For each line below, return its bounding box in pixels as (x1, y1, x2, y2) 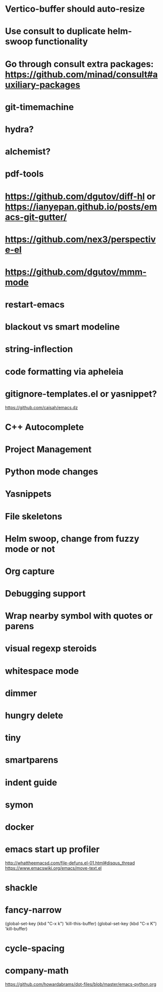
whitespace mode (5, 665, 79, 676)
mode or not (5, 543, 55, 555)
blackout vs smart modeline (5, 321, 120, 333)
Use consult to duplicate (5, 26, 106, 37)
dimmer (5, 688, 37, 698)
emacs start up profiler (5, 844, 100, 855)
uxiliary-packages (5, 79, 80, 90)
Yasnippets (5, 489, 52, 499)
